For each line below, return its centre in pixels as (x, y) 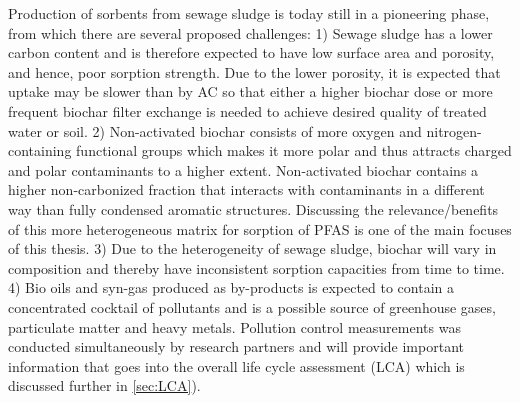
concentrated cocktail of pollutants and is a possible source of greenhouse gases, (252, 306)
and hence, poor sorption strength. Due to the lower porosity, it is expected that (254, 71)
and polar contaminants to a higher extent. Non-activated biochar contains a (243, 169)
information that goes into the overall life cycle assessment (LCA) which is (236, 365)
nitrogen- (454, 130)
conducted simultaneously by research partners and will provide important (236, 346)
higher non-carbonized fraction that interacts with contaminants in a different (246, 189)
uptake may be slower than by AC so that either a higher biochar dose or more (250, 91)
